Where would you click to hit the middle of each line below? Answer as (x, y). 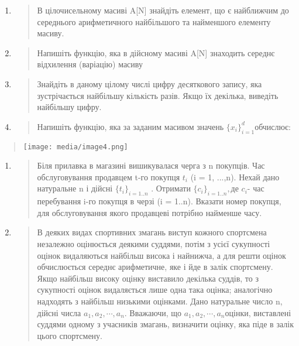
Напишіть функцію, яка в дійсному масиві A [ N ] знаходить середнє (156, 52)
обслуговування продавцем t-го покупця (109, 177)
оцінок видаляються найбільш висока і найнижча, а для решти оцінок (161, 255)
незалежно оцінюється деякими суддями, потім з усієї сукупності (154, 243)
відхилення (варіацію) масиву (90, 64)
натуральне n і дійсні (75, 188)
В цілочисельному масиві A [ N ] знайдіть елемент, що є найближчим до (163, 10)
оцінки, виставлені (258, 312)
